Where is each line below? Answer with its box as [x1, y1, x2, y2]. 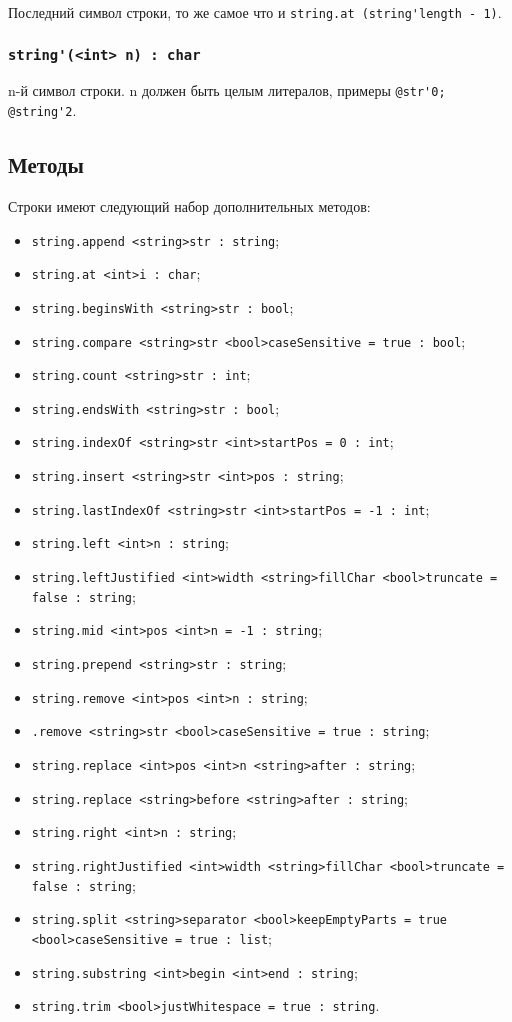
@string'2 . [8, 100, 77, 121]
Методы [8, 149, 84, 180]
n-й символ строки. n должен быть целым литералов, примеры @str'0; [8, 80, 446, 101]
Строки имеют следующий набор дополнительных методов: [8, 195, 371, 216]
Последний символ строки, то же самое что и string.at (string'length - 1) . [8, 2, 502, 22]
